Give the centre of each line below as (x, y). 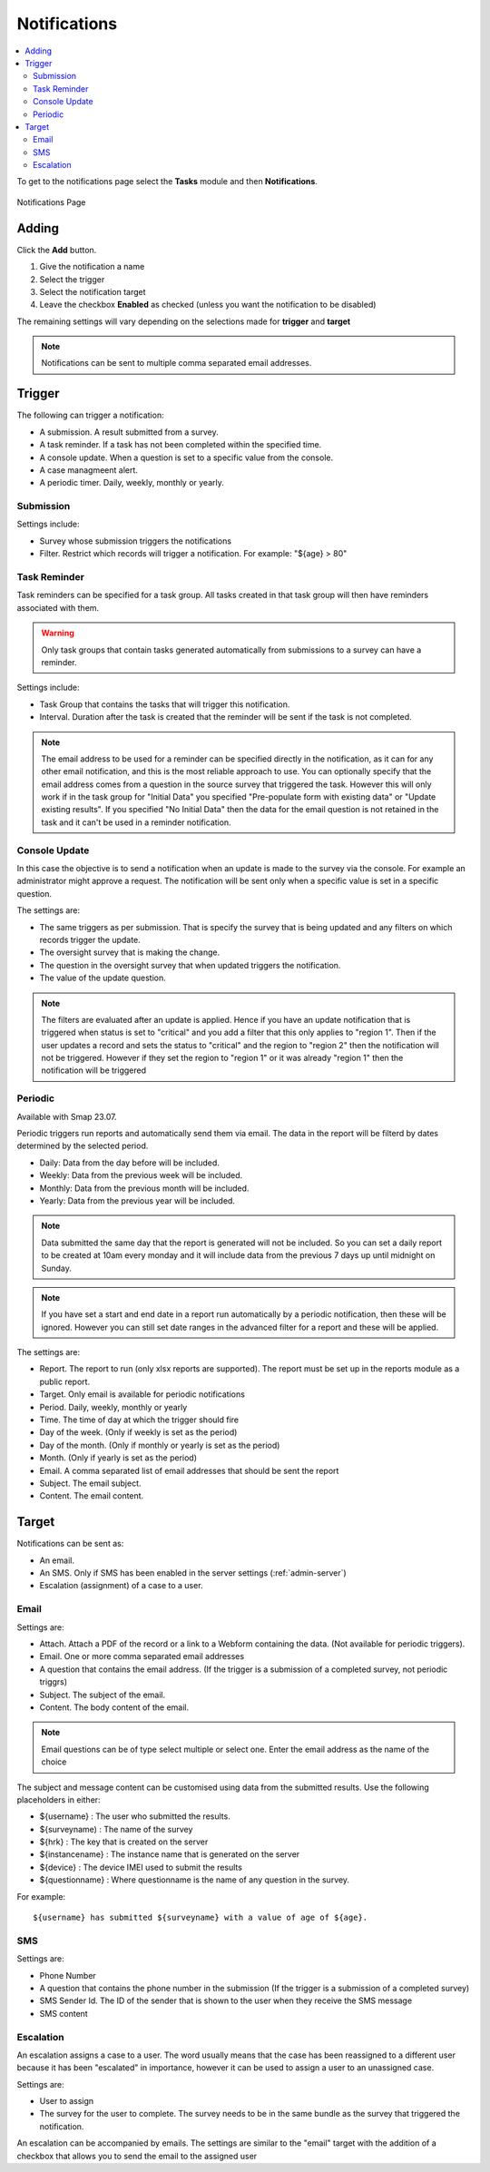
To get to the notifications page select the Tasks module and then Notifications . (167, 182)
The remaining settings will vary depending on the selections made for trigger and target (184, 321)
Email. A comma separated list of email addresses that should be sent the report (189, 1470)
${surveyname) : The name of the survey (116, 1829)
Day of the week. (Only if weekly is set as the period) (138, 1432)
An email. (57, 1560)
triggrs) (54, 1682)
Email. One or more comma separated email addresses (142, 1656)
